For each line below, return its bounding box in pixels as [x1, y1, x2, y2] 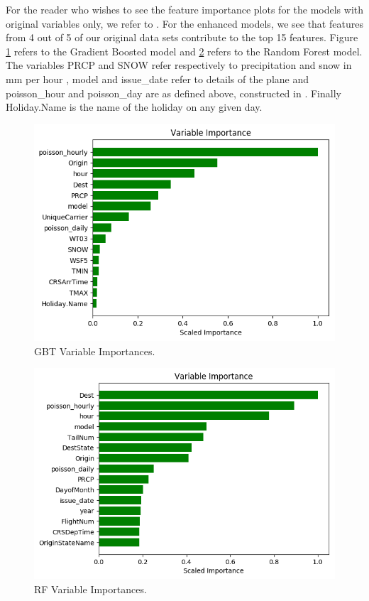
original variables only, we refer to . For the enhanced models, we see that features [6, 16, 363, 31]
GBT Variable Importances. [34, 343, 155, 358]
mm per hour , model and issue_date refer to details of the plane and [6, 71, 309, 86]
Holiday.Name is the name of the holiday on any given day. [6, 99, 263, 114]
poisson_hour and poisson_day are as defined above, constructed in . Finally [6, 85, 341, 100]
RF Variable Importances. [34, 582, 147, 597]
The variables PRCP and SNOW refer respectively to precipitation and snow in [6, 58, 352, 72]
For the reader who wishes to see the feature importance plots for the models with [6, 2, 363, 16]
